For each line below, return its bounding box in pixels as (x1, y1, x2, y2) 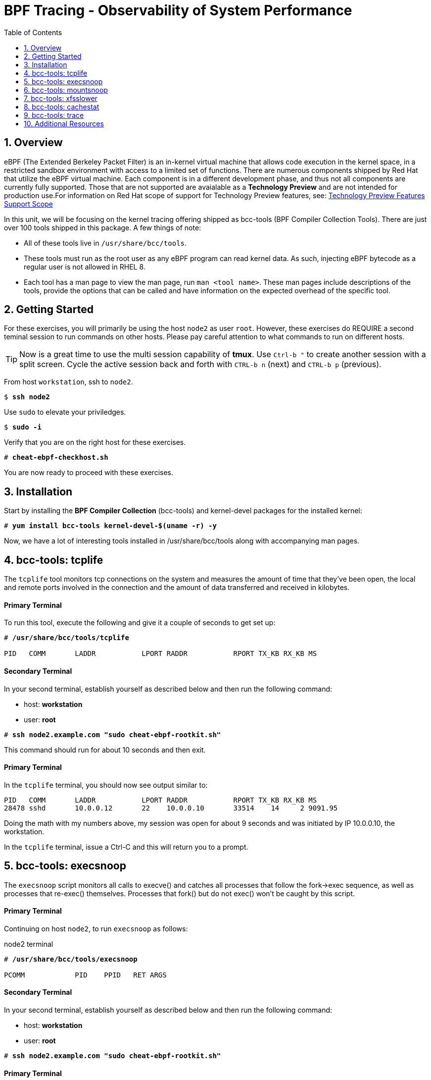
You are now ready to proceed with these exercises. (4, 468, 173, 477)
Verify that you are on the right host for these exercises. (4, 438, 186, 447)
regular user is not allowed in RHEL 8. (24, 262, 145, 271)
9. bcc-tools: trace (24, 110, 84, 119)
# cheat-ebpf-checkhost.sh (4, 453, 108, 462)
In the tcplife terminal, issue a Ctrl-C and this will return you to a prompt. (4, 842, 248, 851)
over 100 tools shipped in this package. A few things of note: (4, 223, 201, 232)
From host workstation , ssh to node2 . (4, 378, 133, 386)
